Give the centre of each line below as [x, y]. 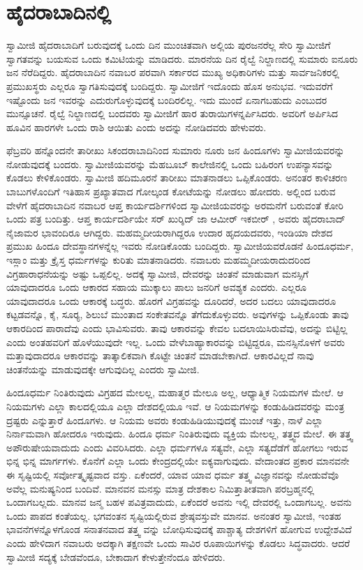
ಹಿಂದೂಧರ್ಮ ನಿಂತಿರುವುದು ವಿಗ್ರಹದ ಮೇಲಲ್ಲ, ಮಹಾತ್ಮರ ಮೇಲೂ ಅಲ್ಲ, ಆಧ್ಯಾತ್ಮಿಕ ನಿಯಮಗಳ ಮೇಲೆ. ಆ [175, 392]
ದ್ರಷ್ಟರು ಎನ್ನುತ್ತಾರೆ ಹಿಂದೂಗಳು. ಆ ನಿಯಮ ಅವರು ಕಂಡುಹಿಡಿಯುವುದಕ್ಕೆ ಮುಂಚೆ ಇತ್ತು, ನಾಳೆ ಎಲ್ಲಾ [165, 420]
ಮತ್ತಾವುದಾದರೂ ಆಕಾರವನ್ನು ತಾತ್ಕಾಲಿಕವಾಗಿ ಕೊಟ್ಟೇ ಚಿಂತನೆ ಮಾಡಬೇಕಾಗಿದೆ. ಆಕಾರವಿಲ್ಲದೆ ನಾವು [160, 355]
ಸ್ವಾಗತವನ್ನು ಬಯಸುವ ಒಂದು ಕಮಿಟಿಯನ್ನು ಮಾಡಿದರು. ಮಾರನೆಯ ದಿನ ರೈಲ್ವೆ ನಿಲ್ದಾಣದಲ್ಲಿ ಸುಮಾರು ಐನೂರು [182, 58]
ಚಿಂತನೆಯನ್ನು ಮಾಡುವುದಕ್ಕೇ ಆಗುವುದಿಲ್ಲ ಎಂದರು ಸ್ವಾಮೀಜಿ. [103, 369]
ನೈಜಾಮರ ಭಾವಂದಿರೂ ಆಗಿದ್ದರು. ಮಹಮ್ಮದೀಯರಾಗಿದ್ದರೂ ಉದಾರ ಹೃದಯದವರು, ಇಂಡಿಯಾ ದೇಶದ [170, 232]
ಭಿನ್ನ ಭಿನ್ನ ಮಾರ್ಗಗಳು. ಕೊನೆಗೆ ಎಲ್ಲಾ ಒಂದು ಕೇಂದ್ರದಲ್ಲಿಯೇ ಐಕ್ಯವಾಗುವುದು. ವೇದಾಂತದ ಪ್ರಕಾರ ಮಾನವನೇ [178, 461]
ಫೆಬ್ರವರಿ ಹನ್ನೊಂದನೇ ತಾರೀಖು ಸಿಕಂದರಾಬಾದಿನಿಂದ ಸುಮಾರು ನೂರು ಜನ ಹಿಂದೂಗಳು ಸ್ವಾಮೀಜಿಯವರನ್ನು [176, 150]
